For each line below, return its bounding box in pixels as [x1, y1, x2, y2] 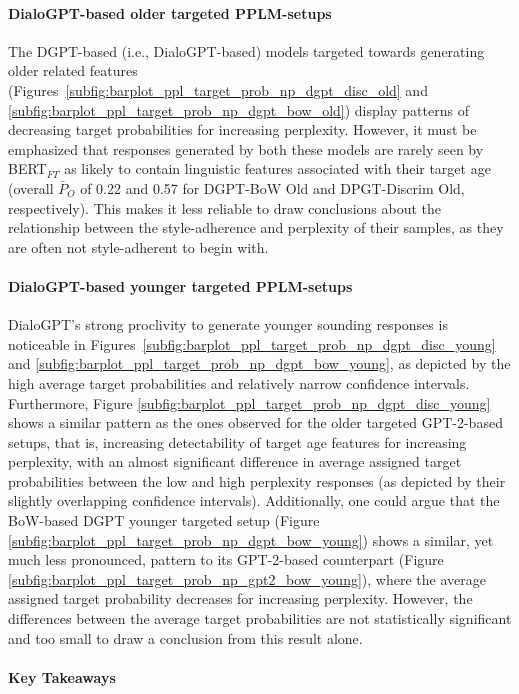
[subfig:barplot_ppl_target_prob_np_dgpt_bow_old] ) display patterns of [8, 99, 469, 120]
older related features [8, 60, 138, 81]
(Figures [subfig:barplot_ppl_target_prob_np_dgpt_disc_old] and [8, 79, 428, 100]
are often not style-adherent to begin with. [8, 236, 269, 257]
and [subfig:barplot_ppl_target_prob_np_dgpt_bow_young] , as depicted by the [8, 353, 511, 374]
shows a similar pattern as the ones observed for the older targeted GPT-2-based [8, 412, 503, 433]
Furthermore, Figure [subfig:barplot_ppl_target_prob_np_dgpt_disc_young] [8, 392, 491, 413]
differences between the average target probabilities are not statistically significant [8, 608, 512, 629]
